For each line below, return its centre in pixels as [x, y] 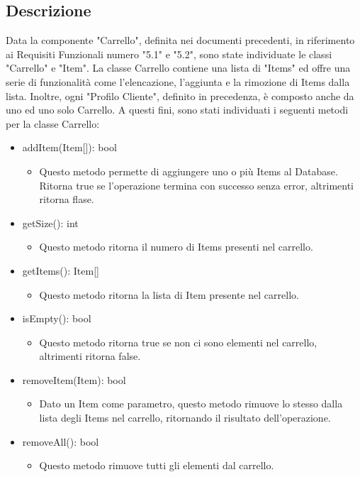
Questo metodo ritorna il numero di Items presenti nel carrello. [176, 247]
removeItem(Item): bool [74, 379]
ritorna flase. [67, 199]
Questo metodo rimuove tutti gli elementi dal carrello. [157, 465]
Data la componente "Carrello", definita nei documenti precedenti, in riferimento [180, 40]
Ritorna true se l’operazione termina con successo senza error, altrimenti [196, 185]
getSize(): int [50, 223]
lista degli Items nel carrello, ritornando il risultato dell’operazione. [185, 418]
